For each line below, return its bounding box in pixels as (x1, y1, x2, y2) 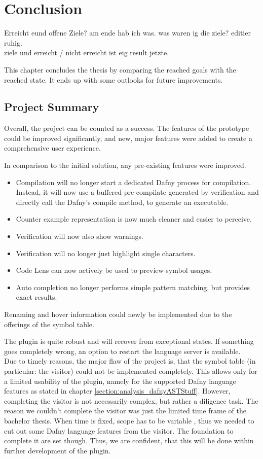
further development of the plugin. (4, 445, 111, 455)
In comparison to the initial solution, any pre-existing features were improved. (4, 160, 246, 170)
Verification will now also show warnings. (16, 231, 143, 241)
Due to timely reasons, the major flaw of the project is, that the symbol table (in (4, 356, 256, 366)
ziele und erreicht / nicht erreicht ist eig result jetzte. (4, 47, 169, 58)
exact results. (16, 292, 57, 302)
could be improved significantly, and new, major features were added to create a (4, 132, 252, 143)
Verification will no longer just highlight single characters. (16, 248, 196, 258)
